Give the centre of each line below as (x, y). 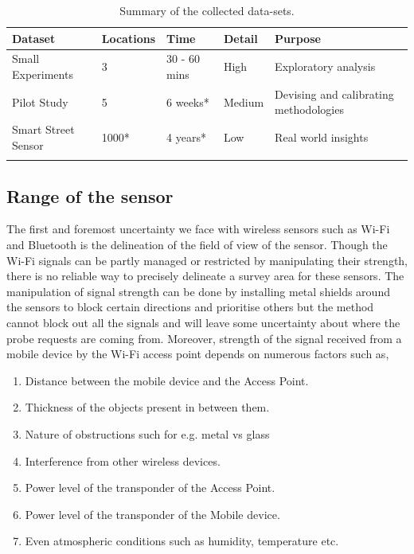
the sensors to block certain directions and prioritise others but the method (190, 307)
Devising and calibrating (334, 94)
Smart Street (43, 129)
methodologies (309, 109)
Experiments (43, 74)
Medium (244, 101)
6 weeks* (188, 101)
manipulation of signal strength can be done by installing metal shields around (198, 291)
